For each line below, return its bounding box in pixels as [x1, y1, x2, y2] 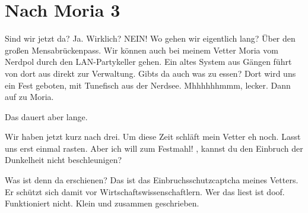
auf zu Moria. [5, 90, 54, 103]
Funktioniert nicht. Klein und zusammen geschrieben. [5, 197, 199, 209]
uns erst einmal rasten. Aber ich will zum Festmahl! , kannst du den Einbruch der [5, 142, 303, 154]
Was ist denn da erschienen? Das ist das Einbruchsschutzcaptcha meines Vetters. [5, 174, 299, 186]
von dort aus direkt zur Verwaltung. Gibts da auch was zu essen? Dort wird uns [5, 67, 296, 79]
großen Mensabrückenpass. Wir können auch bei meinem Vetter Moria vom [5, 43, 278, 56]
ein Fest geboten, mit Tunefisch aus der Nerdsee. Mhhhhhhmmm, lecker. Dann [5, 79, 291, 91]
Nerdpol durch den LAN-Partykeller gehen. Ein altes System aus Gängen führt [5, 55, 292, 68]
